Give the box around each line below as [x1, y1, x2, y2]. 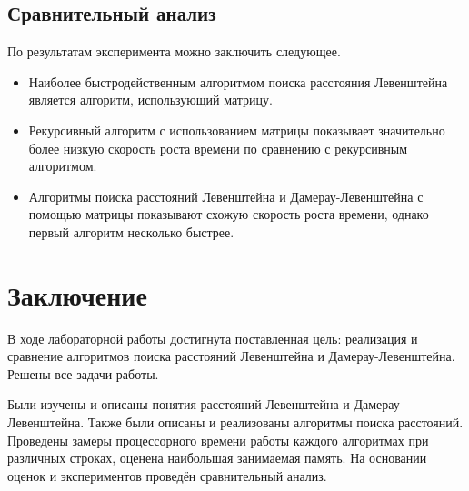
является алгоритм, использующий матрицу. [28, 90, 273, 109]
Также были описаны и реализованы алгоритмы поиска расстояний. [87, 413, 464, 432]
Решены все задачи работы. [7, 364, 159, 383]
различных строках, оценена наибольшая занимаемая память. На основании [7, 448, 427, 467]
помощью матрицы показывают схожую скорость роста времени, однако [28, 205, 429, 224]
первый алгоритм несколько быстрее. [28, 222, 234, 241]
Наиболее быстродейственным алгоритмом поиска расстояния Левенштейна [28, 72, 448, 91]
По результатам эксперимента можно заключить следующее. [7, 42, 341, 61]
